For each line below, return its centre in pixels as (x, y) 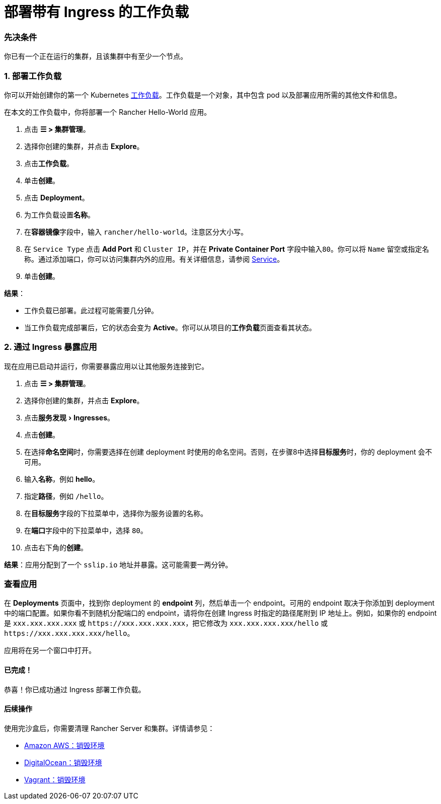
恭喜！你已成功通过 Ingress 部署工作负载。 (75, 689)
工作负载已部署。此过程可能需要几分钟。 (91, 310)
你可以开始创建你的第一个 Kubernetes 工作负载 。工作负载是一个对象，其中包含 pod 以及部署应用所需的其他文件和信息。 (203, 95)
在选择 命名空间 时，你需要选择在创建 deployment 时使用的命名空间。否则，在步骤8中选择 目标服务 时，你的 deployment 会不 (228, 452)
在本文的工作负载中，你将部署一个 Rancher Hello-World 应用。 (107, 112)
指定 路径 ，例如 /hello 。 (66, 496)
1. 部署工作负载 (33, 76)
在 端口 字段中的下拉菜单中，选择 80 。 (86, 530)
